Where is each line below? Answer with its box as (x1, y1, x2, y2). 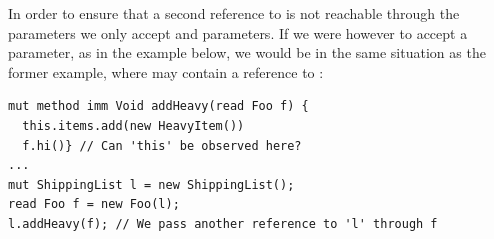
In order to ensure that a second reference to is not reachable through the (8, 3, 460, 23)
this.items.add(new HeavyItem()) (22, 118, 245, 133)
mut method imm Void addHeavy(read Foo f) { (8, 99, 309, 114)
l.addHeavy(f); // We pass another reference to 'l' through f (8, 216, 438, 231)
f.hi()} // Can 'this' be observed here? (22, 138, 302, 153)
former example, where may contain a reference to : (8, 61, 324, 82)
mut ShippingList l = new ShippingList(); (8, 177, 295, 192)
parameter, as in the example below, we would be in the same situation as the (8, 42, 486, 63)
